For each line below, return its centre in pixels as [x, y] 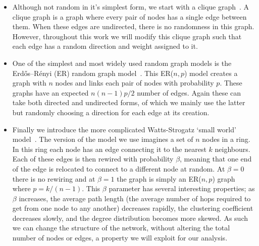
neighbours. [232, 149]
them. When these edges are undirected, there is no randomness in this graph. [133, 26]
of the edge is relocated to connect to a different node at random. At [119, 168]
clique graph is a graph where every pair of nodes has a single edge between [129, 16]
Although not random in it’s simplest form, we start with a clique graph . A [131, 7]
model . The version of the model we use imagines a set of [103, 139]
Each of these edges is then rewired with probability [93, 159]
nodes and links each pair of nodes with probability [135, 83]
